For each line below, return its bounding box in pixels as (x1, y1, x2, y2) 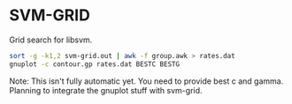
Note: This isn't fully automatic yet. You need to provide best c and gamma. (9, 76, 284, 86)
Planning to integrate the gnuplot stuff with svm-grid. (9, 85, 203, 95)
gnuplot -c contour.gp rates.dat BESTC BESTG (9, 59, 180, 69)
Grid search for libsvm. (9, 34, 93, 45)
